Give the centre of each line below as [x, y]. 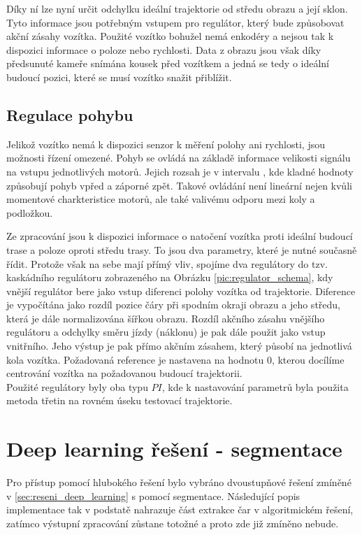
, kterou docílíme [308, 359]
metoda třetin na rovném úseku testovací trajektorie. [120, 400]
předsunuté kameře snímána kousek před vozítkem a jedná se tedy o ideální [168, 63]
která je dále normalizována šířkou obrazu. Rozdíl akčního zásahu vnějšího [166, 318]
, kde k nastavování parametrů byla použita [255, 386]
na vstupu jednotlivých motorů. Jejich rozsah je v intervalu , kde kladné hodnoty [180, 171]
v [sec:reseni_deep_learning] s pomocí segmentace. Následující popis [153, 495]
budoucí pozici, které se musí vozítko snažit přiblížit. [119, 77]
